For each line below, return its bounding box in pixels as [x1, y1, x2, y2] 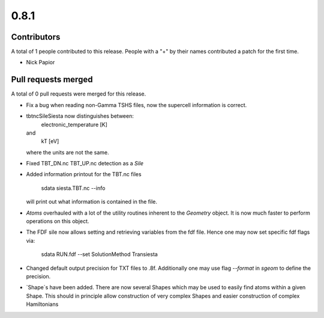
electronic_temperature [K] [41, 121, 108, 128]
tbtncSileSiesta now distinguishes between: [26, 112, 134, 120]
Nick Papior [26, 59, 55, 66]
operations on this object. [26, 218, 89, 225]
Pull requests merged [11, 75, 93, 85]
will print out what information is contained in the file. [26, 198, 157, 206]
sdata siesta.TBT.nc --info [41, 184, 106, 192]
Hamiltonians [26, 301, 59, 308]
